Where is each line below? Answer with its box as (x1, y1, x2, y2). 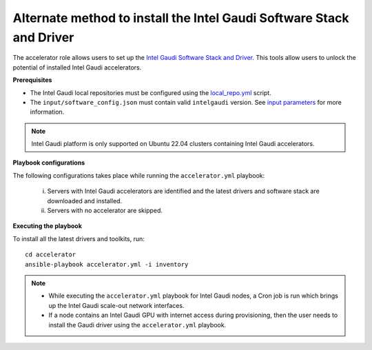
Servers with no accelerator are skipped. (47, 207, 163, 215)
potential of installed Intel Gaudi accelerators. (12, 63, 142, 72)
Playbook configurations (12, 158, 85, 167)
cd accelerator (25, 251, 76, 258)
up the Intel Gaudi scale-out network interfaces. (48, 301, 185, 309)
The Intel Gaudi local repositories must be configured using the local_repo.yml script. (30, 88, 271, 96)
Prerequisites (12, 76, 52, 84)
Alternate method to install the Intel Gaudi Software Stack (12, 10, 349, 25)
